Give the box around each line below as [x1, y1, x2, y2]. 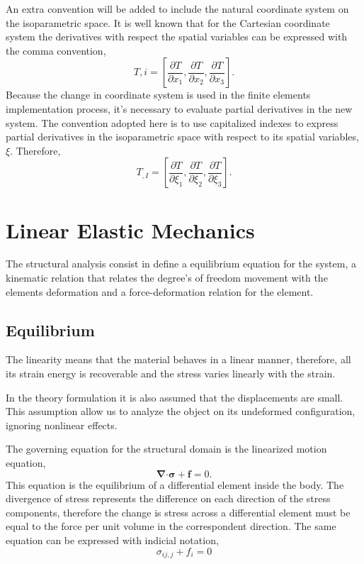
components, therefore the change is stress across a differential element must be [6, 504, 351, 519]
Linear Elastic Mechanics [6, 215, 255, 244]
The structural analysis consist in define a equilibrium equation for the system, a [6, 256, 356, 271]
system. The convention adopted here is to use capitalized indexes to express [6, 115, 339, 130]
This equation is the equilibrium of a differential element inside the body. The [6, 477, 344, 492]
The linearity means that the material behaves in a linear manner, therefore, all [6, 352, 351, 367]
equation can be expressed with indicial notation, [6, 532, 219, 547]
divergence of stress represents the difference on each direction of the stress [6, 491, 331, 506]
